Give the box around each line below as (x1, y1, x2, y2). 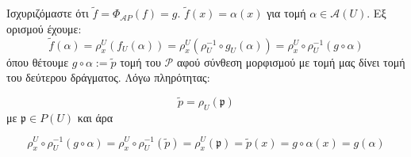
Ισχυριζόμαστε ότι (6, 5, 89, 21)
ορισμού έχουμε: (6, 20, 82, 36)
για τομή (267, 5, 306, 21)
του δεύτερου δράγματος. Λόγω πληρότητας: (6, 69, 210, 86)
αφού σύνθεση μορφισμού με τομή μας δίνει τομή (176, 53, 405, 70)
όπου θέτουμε (6, 53, 69, 70)
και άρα (77, 109, 113, 125)
